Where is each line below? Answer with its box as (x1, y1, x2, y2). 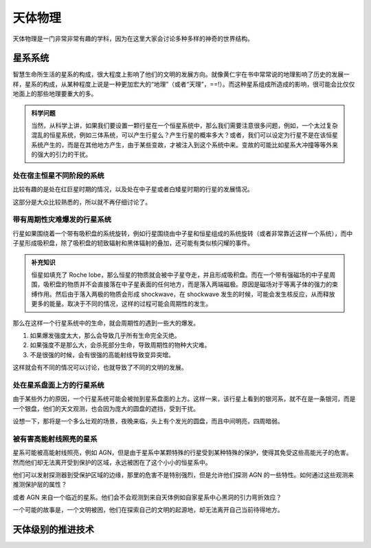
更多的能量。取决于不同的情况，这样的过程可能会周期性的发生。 (31, 299, 212, 308)
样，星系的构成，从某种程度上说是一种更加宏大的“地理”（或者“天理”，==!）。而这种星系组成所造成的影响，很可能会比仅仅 (12, 80, 355, 88)
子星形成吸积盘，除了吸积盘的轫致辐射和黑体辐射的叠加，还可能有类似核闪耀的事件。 (12, 239, 254, 247)
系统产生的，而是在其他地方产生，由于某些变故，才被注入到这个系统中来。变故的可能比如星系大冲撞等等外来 (31, 140, 338, 149)
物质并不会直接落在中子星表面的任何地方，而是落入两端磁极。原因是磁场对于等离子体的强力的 (67, 280, 333, 288)
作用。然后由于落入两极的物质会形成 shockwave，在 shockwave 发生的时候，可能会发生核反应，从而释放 (36, 290, 336, 298)
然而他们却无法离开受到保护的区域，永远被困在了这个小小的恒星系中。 (12, 458, 212, 466)
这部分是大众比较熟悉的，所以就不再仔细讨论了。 (12, 198, 151, 206)
